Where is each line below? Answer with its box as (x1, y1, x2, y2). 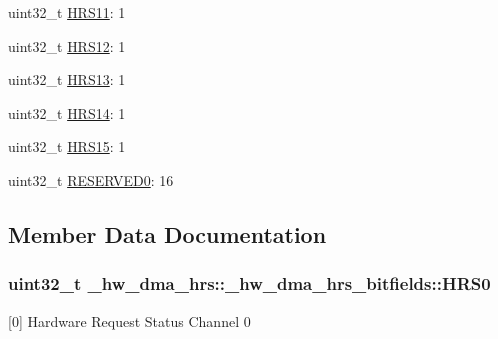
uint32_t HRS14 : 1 (8, 102, 126, 123)
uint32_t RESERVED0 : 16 (8, 169, 174, 190)
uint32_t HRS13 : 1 (8, 69, 126, 90)
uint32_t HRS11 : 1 (8, 2, 126, 22)
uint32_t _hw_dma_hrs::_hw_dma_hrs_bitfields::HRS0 (8, 271, 491, 296)
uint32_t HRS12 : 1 (8, 35, 126, 56)
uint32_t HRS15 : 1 (8, 136, 126, 157)
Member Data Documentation (8, 218, 327, 249)
